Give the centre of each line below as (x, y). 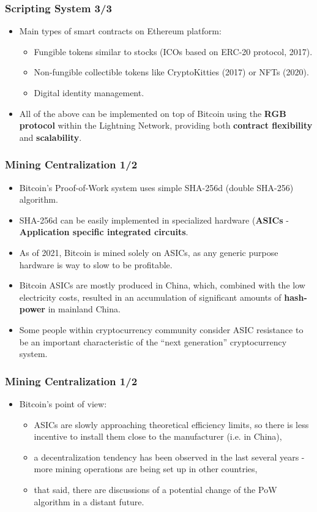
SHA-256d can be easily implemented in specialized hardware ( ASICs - (154, 220)
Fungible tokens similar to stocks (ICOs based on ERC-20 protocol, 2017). (173, 51)
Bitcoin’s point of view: (63, 403)
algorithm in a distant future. (89, 501)
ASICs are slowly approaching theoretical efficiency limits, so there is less (171, 424)
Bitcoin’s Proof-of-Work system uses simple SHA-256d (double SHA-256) (156, 187)
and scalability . (50, 137)
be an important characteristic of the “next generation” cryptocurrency (153, 341)
